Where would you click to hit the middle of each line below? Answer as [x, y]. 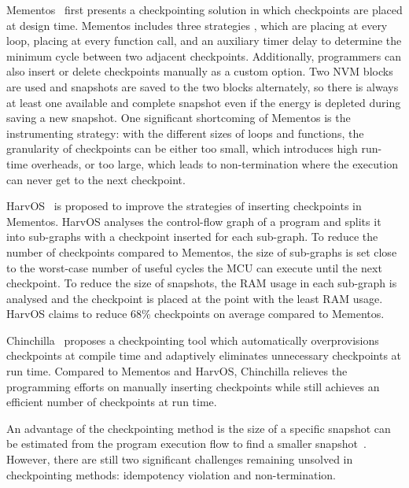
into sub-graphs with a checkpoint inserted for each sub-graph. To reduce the [192, 237]
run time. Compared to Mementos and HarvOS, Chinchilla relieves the [177, 371]
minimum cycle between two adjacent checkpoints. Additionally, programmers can [204, 55]
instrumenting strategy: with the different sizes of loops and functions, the [185, 133]
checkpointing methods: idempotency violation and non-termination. [171, 474]
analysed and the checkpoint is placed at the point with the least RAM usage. [195, 298]
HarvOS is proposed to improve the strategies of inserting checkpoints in [184, 206]
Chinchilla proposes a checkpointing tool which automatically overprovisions [193, 340]
